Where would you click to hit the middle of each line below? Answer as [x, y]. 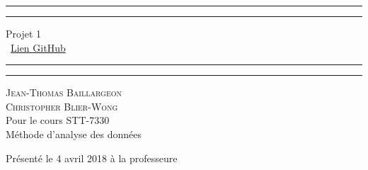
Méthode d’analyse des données [74, 134]
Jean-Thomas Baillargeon [64, 92]
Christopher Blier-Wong [62, 106]
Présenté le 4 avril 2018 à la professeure [92, 158]
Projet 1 [24, 33]
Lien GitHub [38, 47]
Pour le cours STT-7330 [58, 120]
